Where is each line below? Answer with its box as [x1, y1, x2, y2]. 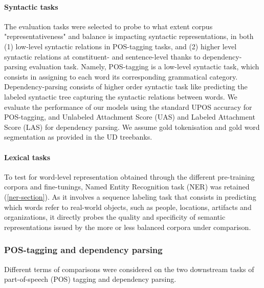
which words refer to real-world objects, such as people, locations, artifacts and [4, 201, 252, 212]
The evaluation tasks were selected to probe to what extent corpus [4, 21, 213, 31]
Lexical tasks [4, 151, 51, 162]
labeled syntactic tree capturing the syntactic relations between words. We [4, 91, 237, 102]
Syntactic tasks [4, 1, 58, 12]
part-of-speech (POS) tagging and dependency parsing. [4, 274, 177, 284]
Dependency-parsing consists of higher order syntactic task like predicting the [4, 81, 248, 92]
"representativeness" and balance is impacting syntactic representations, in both [4, 31, 254, 42]
